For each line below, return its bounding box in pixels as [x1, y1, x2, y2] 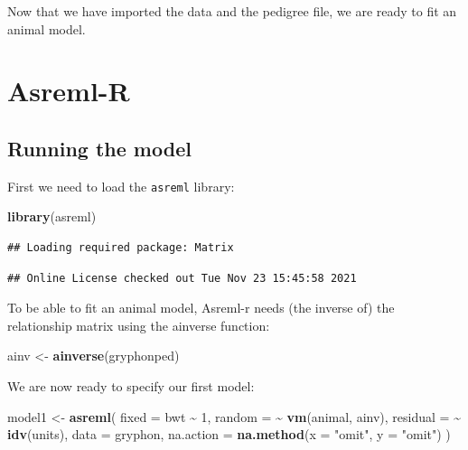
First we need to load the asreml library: [7, 176, 235, 195]
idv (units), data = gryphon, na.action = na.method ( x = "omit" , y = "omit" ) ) [7, 425, 451, 444]
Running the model [7, 134, 192, 162]
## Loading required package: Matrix [7, 241, 234, 255]
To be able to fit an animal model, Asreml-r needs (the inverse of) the [7, 298, 395, 317]
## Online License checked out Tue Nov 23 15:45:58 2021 [7, 271, 357, 285]
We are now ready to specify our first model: [7, 376, 255, 395]
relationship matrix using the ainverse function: [7, 315, 270, 334]
